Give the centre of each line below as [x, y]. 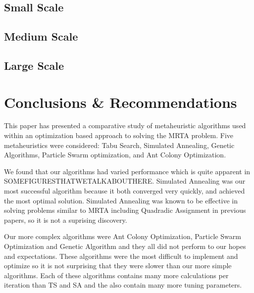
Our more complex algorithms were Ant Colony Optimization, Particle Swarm [123, 236]
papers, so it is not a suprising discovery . [66, 220]
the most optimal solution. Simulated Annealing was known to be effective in [121, 200]
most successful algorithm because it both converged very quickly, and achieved [125, 191]
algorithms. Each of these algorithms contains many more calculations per [116, 275]
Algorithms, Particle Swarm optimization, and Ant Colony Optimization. [115, 155]
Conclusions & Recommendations [121, 102]
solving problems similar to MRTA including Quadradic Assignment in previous [125, 210]
